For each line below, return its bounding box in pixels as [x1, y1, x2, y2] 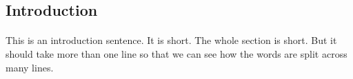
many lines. [6, 60, 54, 74]
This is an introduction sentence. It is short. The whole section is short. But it [6, 33, 337, 47]
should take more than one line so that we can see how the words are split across [6, 46, 347, 60]
